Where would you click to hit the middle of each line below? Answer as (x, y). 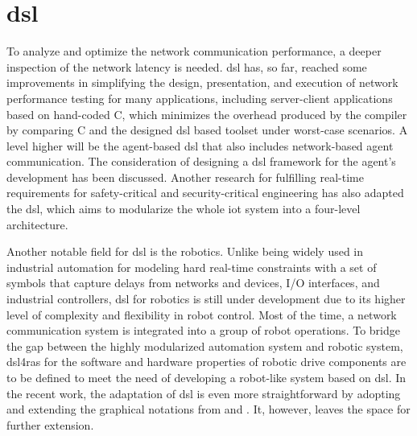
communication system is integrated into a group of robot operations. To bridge (203, 330)
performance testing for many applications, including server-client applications (200, 98)
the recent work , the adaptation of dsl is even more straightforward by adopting (204, 393)
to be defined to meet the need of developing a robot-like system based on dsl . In (206, 377)
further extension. (50, 424)
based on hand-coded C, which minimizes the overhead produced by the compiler (207, 114)
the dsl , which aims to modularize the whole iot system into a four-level (184, 209)
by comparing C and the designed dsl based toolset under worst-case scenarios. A (207, 130)
